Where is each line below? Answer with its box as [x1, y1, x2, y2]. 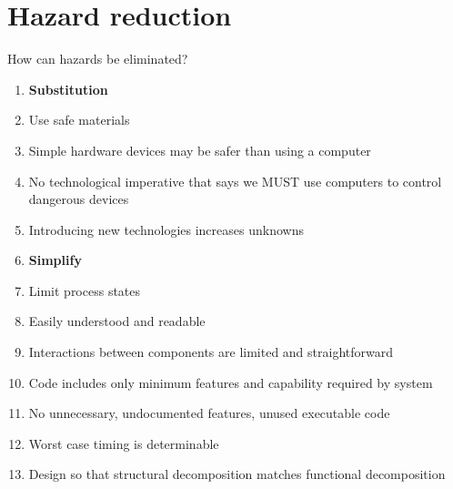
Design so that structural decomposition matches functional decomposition [28, 464, 446, 484]
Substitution [28, 79, 108, 98]
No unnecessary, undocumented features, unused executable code [28, 403, 390, 423]
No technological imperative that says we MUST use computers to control [28, 171, 442, 190]
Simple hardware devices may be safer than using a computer [28, 140, 371, 159]
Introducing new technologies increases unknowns [28, 219, 304, 239]
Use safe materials [28, 110, 130, 129]
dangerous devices [28, 189, 129, 209]
